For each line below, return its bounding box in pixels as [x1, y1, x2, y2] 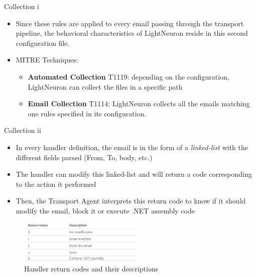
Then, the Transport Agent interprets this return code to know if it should [16, 195, 246, 206]
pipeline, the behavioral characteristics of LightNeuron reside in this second [16, 28, 248, 38]
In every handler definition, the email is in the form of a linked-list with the [16, 142, 248, 152]
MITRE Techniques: [16, 54, 78, 65]
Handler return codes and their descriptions [24, 263, 159, 274]
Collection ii [4, 125, 41, 135]
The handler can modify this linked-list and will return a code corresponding [16, 169, 252, 179]
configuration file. [16, 37, 70, 48]
